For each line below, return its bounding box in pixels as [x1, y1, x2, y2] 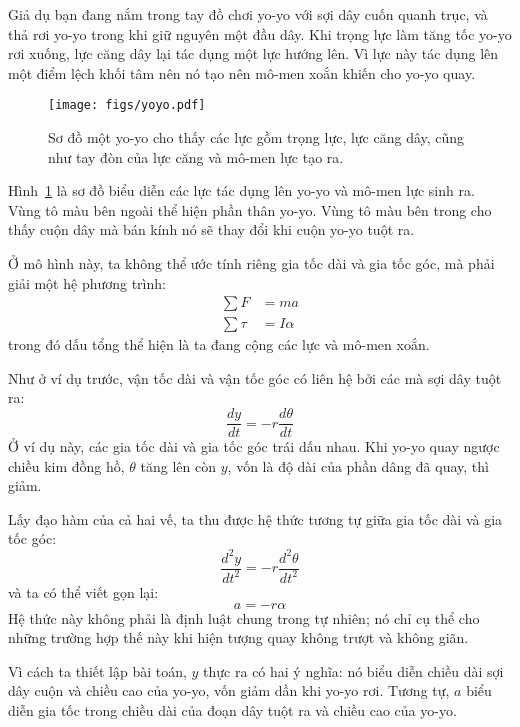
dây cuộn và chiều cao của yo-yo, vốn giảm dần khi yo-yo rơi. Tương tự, [8, 680, 450, 701]
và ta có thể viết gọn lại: [8, 581, 159, 602]
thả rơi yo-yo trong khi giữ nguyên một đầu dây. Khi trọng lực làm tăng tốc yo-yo [8, 23, 512, 44]
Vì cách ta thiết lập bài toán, [8, 660, 187, 681]
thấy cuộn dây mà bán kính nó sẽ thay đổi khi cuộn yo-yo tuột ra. [8, 219, 415, 240]
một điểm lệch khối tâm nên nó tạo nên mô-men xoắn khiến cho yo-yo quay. [8, 62, 476, 83]
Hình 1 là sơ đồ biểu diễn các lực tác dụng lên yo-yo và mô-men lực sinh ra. [8, 180, 475, 201]
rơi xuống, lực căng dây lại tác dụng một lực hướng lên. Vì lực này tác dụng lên [8, 43, 499, 64]
